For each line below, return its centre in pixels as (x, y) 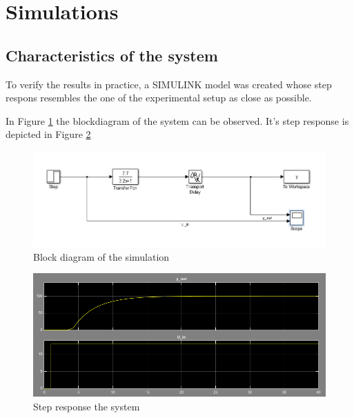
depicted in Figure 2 (48, 134)
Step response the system (87, 406)
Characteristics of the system (112, 55)
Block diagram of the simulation (101, 256)
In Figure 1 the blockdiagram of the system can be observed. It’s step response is (177, 120)
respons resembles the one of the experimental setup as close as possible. (159, 98)
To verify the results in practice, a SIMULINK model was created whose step (169, 84)
